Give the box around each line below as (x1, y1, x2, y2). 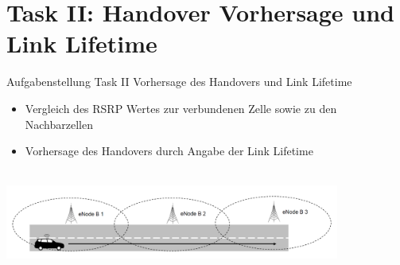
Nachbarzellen (25, 115, 94, 132)
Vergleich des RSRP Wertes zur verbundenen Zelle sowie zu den (25, 99, 337, 116)
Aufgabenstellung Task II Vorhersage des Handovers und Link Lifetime (6, 73, 352, 90)
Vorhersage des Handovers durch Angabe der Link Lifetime (25, 142, 313, 159)
